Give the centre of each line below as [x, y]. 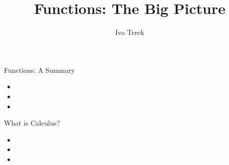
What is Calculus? [32, 123]
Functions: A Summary [39, 70]
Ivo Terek [130, 32]
